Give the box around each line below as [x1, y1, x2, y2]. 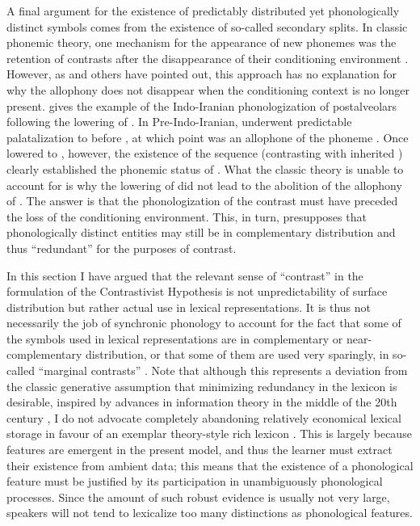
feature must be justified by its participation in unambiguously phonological [6, 473, 383, 490]
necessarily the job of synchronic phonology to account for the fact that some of [6, 314, 401, 331]
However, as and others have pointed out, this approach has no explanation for [6, 65, 397, 82]
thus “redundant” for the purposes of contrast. [6, 239, 237, 256]
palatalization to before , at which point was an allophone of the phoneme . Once [6, 128, 409, 145]
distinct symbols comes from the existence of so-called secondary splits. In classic [6, 18, 408, 35]
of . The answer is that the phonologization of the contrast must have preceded [6, 192, 398, 209]
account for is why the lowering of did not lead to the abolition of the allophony [6, 176, 402, 193]
